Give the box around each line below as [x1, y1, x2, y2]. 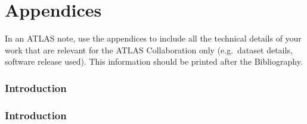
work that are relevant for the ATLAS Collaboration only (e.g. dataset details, [5, 43, 293, 56]
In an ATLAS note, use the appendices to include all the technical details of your [5, 32, 302, 44]
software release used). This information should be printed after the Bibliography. [5, 55, 303, 68]
